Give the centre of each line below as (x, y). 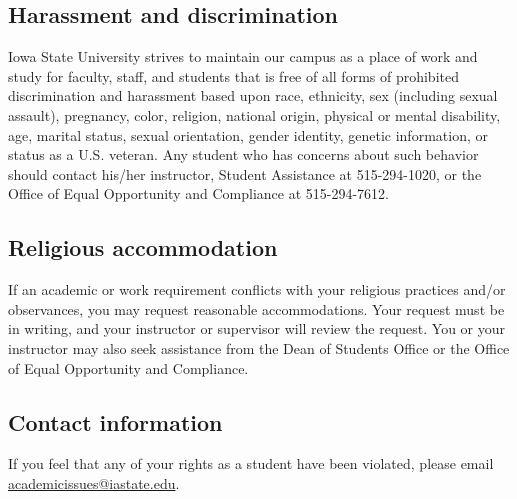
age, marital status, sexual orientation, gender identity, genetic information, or (248, 134)
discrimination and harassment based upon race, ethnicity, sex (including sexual (253, 95)
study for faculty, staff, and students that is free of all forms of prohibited (233, 75)
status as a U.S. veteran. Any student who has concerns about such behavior (243, 154)
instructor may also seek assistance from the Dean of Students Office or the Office (259, 347)
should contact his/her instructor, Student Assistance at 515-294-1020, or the (245, 173)
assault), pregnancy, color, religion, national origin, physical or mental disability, (254, 114)
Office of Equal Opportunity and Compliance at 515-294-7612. (198, 193)
